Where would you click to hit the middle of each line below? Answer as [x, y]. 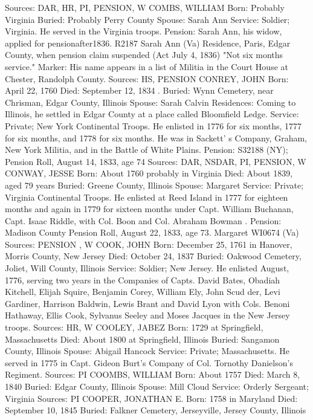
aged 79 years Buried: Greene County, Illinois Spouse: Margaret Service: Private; [154, 185]
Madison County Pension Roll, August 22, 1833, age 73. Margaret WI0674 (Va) [152, 232]
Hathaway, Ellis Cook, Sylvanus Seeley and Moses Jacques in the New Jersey [147, 315]
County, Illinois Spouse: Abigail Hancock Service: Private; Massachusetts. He [147, 351]
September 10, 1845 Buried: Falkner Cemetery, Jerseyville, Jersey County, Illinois [156, 410]
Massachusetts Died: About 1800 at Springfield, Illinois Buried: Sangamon [142, 339]
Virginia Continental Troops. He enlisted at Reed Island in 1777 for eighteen [147, 197]
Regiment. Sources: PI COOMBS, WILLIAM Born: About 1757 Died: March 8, [153, 374]
